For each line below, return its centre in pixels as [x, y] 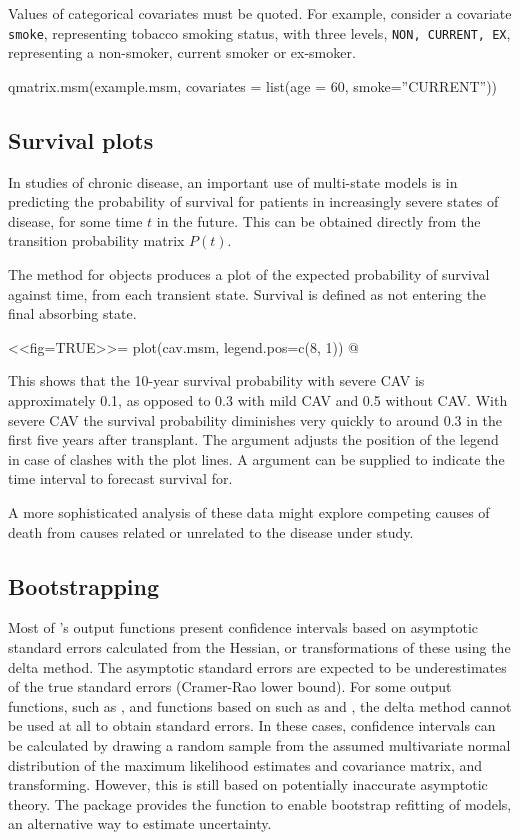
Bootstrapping [84, 585]
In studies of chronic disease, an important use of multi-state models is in [233, 181]
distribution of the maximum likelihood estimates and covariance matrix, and [245, 764]
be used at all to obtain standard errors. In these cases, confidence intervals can [252, 725]
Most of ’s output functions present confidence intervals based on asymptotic [243, 627]
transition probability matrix [96, 240]
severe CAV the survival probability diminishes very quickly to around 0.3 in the [255, 419]
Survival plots [81, 139]
